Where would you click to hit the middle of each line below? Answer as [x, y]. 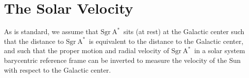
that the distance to [34, 41]
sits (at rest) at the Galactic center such [184, 31]
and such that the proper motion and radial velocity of [87, 50]
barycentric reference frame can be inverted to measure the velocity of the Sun [122, 60]
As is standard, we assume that [51, 31]
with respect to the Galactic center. [58, 69]
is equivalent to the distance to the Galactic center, [166, 41]
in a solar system [219, 50]
